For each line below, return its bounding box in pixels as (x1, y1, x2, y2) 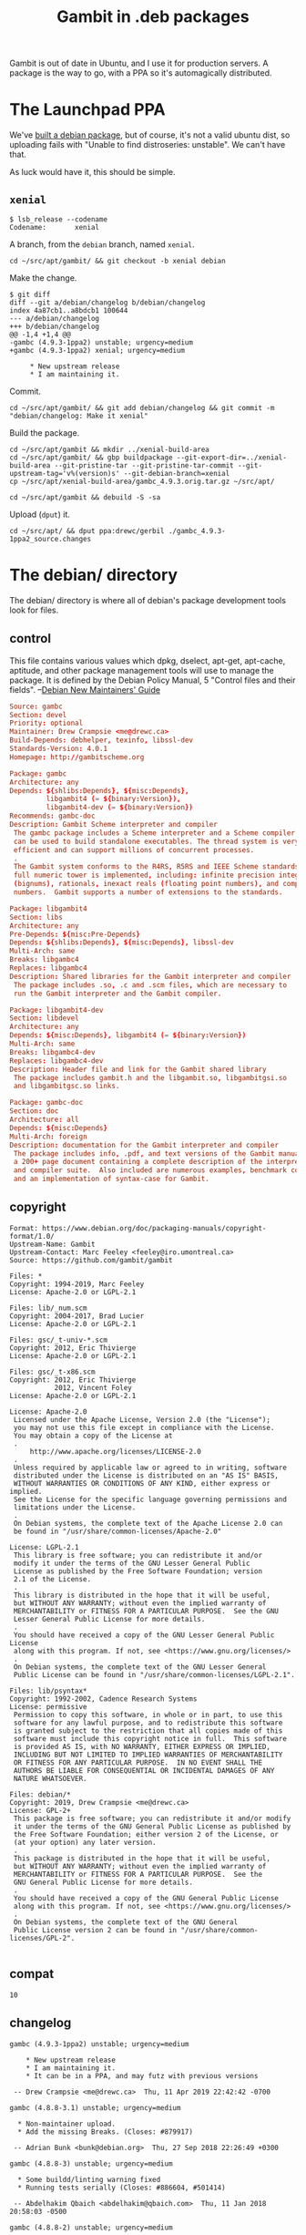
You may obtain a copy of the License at (13, 1431, 173, 1440)
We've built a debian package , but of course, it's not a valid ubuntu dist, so (9, 129, 291, 140)
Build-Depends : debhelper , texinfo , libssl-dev (9, 736, 194, 745)
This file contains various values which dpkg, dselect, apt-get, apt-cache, (9, 654, 286, 666)
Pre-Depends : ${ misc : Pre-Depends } (9, 930, 141, 939)
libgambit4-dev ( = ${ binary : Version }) (46, 803, 194, 812)
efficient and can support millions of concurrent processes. (13, 845, 255, 854)
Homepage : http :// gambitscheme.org (9, 752, 145, 762)
